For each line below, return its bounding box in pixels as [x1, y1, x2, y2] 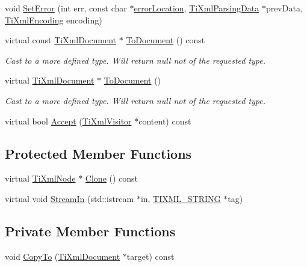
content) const [138, 114, 191, 127]
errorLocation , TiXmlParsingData [134, 2, 259, 14]
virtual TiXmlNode [5, 172, 76, 185]
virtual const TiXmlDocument [5, 34, 117, 46]
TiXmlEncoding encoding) [5, 13, 102, 26]
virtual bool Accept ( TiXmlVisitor [5, 114, 132, 127]
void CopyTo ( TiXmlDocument [5, 250, 120, 262]
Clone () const [85, 172, 138, 185]
